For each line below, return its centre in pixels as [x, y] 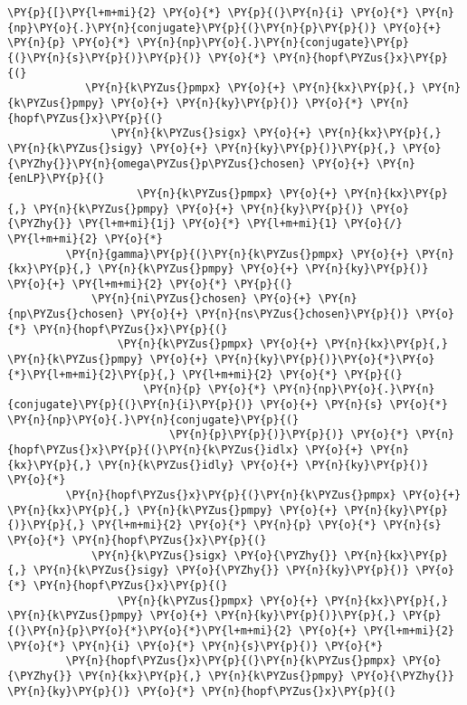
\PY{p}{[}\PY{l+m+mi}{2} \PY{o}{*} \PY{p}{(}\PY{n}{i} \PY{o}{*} [208, 13]
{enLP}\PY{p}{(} [56, 179]
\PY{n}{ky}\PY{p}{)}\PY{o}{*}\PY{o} [325, 360]
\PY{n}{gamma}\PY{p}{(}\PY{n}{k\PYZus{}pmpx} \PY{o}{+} [237, 254]
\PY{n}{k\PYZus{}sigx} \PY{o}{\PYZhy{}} [215, 555]
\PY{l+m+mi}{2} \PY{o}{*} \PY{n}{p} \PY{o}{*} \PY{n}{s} [267, 525]
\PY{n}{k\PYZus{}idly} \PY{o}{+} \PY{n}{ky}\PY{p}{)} [263, 465]
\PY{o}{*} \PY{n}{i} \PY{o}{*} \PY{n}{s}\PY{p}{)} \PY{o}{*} [195, 646]
